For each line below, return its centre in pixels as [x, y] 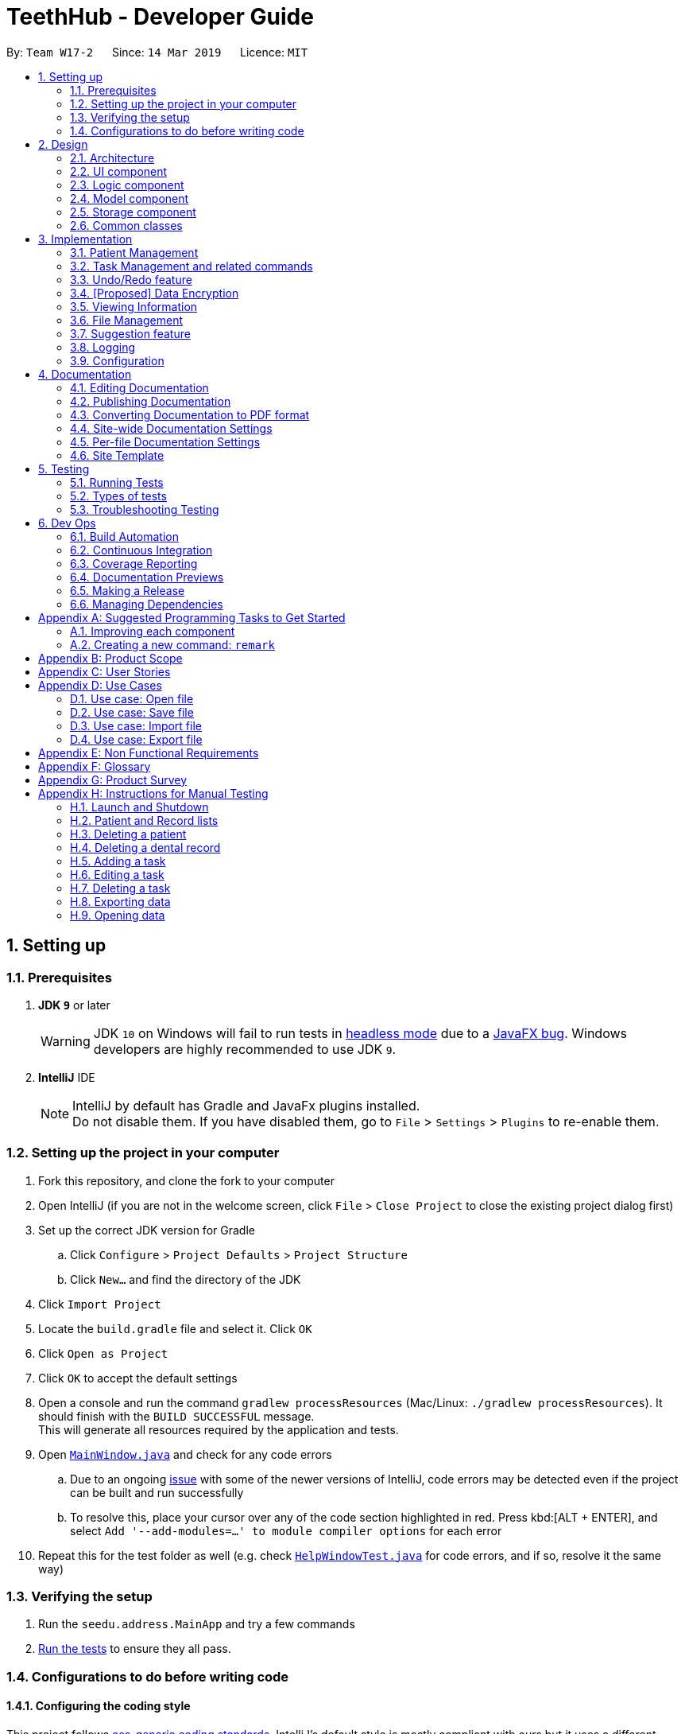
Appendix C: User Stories [104, 671]
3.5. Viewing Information [134, 306]
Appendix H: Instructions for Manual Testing [153, 793]
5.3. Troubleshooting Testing [145, 509]
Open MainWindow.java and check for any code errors [185, 1454]
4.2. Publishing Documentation [151, 401]
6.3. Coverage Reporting [134, 563]
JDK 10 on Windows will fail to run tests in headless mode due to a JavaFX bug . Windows [360, 1033]
